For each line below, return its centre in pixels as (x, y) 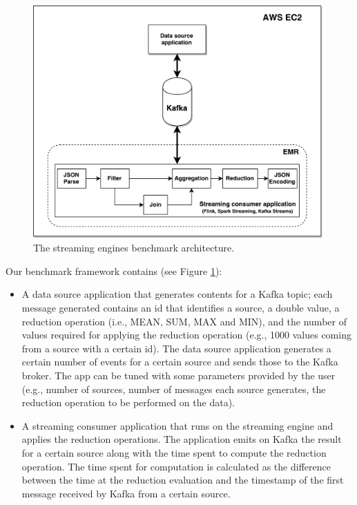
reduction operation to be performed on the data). (128, 402)
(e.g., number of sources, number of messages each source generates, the (174, 389)
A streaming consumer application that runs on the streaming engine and (177, 425)
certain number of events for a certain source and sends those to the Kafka (180, 362)
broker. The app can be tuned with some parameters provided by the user (178, 375)
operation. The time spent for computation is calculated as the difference (176, 466)
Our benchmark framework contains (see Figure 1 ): (114, 270)
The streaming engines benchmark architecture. (134, 248)
